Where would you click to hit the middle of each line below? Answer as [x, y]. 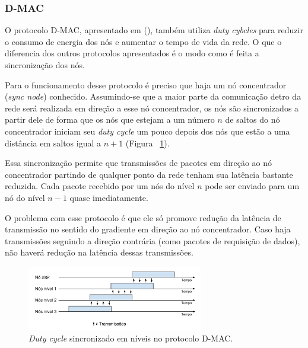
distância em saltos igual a [53, 143]
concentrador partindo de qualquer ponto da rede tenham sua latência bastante [149, 174]
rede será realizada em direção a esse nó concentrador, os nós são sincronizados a [152, 108]
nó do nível [25, 197]
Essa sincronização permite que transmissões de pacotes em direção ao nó [139, 163]
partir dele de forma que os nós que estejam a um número [110, 119]
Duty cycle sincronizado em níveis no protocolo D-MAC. [131, 338]
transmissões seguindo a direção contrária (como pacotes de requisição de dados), [153, 240]
